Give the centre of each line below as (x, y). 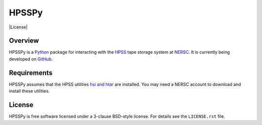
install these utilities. (29, 91)
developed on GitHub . (31, 59)
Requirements (31, 73)
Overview (24, 41)
